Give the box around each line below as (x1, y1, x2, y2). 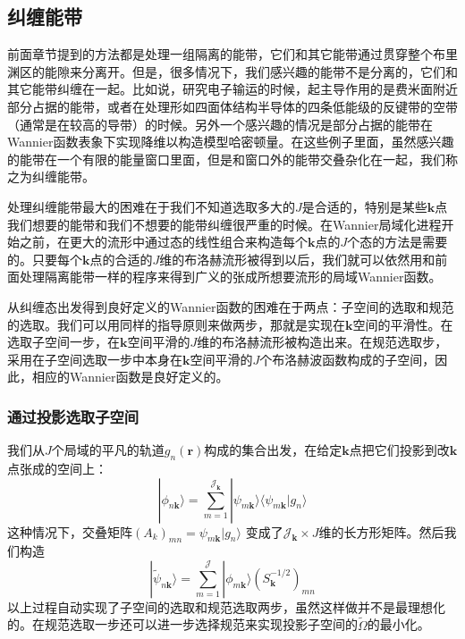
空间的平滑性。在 (352, 315, 453, 333)
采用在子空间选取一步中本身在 (7, 349, 182, 368)
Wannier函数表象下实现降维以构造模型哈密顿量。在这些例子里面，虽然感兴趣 (7, 132, 454, 151)
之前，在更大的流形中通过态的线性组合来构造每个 (19, 232, 308, 251)
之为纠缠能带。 (7, 167, 95, 186)
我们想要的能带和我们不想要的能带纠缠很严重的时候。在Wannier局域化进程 (7, 214, 442, 233)
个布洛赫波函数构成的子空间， (259, 349, 435, 368)
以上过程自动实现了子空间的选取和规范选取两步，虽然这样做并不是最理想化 (7, 597, 445, 616)
